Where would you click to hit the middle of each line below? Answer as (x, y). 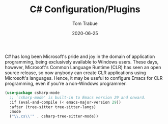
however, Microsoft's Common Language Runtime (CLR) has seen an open (83, 67)
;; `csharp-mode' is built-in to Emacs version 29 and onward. (78, 98)
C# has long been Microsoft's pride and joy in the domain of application (80, 56)
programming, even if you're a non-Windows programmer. (66, 83)
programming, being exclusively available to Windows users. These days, (82, 61)
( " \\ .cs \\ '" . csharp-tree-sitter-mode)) (54, 116)
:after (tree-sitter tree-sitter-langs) (53, 107)
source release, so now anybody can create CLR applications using (75, 73)
